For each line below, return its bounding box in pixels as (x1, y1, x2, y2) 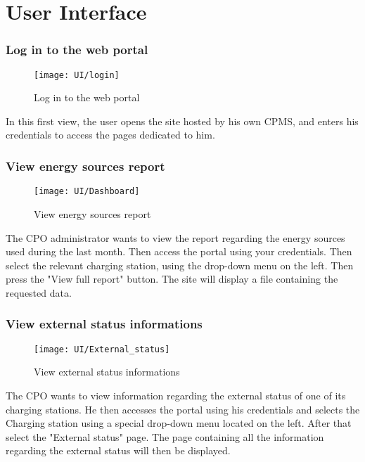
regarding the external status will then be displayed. (6, 443, 231, 458)
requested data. (6, 285, 72, 300)
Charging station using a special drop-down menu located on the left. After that (6, 416, 352, 430)
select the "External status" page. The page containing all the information (6, 429, 324, 444)
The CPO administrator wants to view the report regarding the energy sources (6, 230, 345, 245)
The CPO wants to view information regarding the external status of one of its (6, 387, 346, 402)
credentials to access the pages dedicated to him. (6, 127, 215, 142)
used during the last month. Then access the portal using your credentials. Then (6, 244, 352, 259)
